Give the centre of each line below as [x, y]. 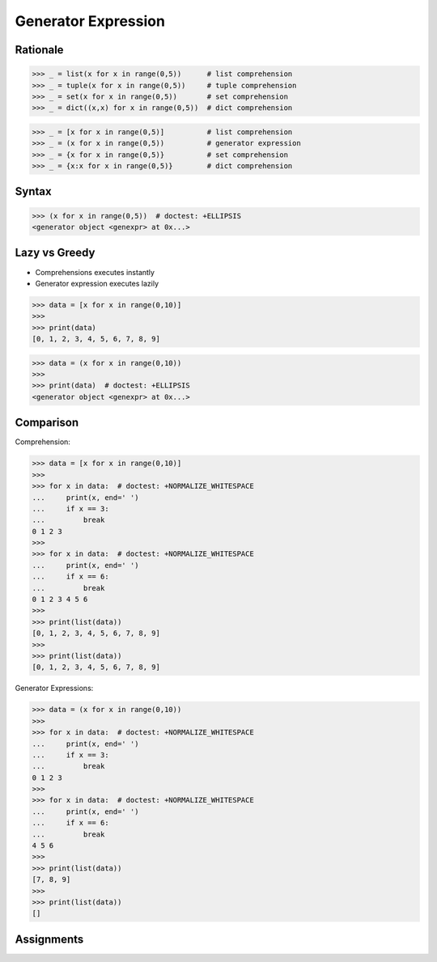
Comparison [47, 423]
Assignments [49, 939]
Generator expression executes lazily [97, 283]
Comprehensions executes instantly [95, 272]
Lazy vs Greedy [55, 253]
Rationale [39, 50]
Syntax [33, 191]
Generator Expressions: [54, 689]
